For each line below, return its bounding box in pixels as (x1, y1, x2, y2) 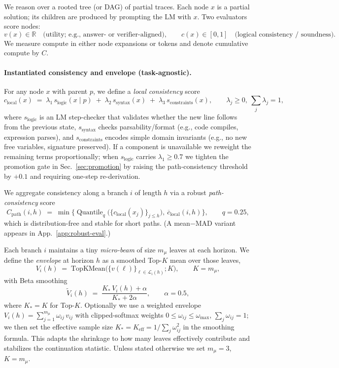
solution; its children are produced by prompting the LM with (4, 11, 191, 21)
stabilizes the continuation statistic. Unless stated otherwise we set (4, 342, 205, 353)
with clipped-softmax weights (75, 309, 164, 320)
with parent (52, 85, 88, 96)
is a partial (217, 1, 250, 11)
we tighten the (185, 151, 229, 161)
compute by (4, 47, 39, 58)
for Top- (50, 300, 75, 310)
